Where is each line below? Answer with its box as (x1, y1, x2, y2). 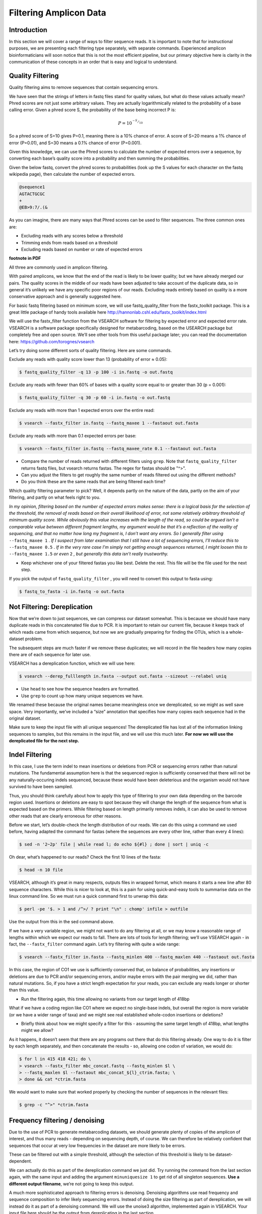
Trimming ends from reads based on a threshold (21, 239, 118, 245)
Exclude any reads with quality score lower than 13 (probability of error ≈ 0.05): (9, 356, 167, 362)
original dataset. (9, 715, 41, 721)
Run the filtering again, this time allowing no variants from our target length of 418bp (21, 996, 190, 1002)
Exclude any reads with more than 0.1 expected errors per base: (9, 433, 137, 439)
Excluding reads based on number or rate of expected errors (21, 246, 143, 252)
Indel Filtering (9, 750, 52, 759)
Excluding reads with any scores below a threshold (21, 233, 123, 239)
